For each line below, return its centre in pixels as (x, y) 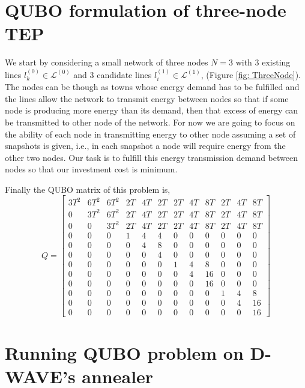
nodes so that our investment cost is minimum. (91, 169)
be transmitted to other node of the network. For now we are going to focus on (150, 122)
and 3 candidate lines (113, 74)
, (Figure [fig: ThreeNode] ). (251, 74)
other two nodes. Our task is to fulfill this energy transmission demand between (151, 157)
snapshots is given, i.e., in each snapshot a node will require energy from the (145, 146)
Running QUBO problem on (124, 352)
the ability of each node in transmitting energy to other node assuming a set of (150, 134)
